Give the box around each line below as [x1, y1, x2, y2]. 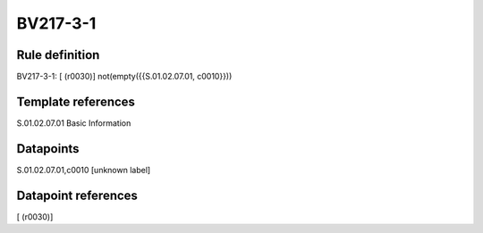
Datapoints [16, 141, 80, 156]
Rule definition [16, 47, 100, 62]
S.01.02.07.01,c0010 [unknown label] [16, 164, 151, 175]
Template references [16, 94, 136, 109]
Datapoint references [16, 187, 139, 203]
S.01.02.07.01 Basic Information [16, 117, 131, 129]
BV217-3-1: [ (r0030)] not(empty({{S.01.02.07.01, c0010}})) [16, 71, 233, 82]
